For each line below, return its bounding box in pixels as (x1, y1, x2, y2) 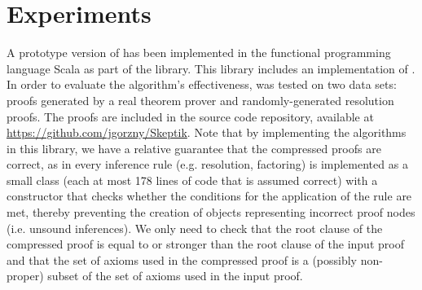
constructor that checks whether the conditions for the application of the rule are (7, 187, 412, 204)
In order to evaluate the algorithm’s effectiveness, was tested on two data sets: (7, 76, 397, 93)
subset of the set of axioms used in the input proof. (47, 267, 303, 284)
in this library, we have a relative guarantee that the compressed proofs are (7, 139, 381, 156)
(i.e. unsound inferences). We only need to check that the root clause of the (7, 219, 383, 236)
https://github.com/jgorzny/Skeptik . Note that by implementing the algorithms (7, 124, 407, 141)
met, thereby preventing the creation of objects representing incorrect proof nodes (7, 204, 415, 221)
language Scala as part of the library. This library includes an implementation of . (7, 59, 415, 77)
